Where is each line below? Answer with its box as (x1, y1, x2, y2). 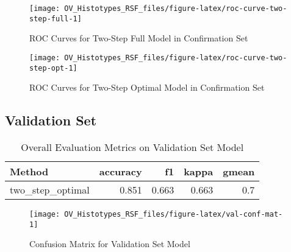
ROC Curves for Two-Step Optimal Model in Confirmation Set (29, 81, 265, 94)
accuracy (99, 164, 142, 179)
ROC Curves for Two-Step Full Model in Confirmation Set (29, 32, 248, 44)
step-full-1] (29, 14, 82, 23)
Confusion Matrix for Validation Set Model (29, 237, 190, 250)
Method (10, 164, 49, 179)
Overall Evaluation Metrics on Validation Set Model (21, 140, 244, 155)
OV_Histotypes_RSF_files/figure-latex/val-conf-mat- (64, 210, 283, 219)
